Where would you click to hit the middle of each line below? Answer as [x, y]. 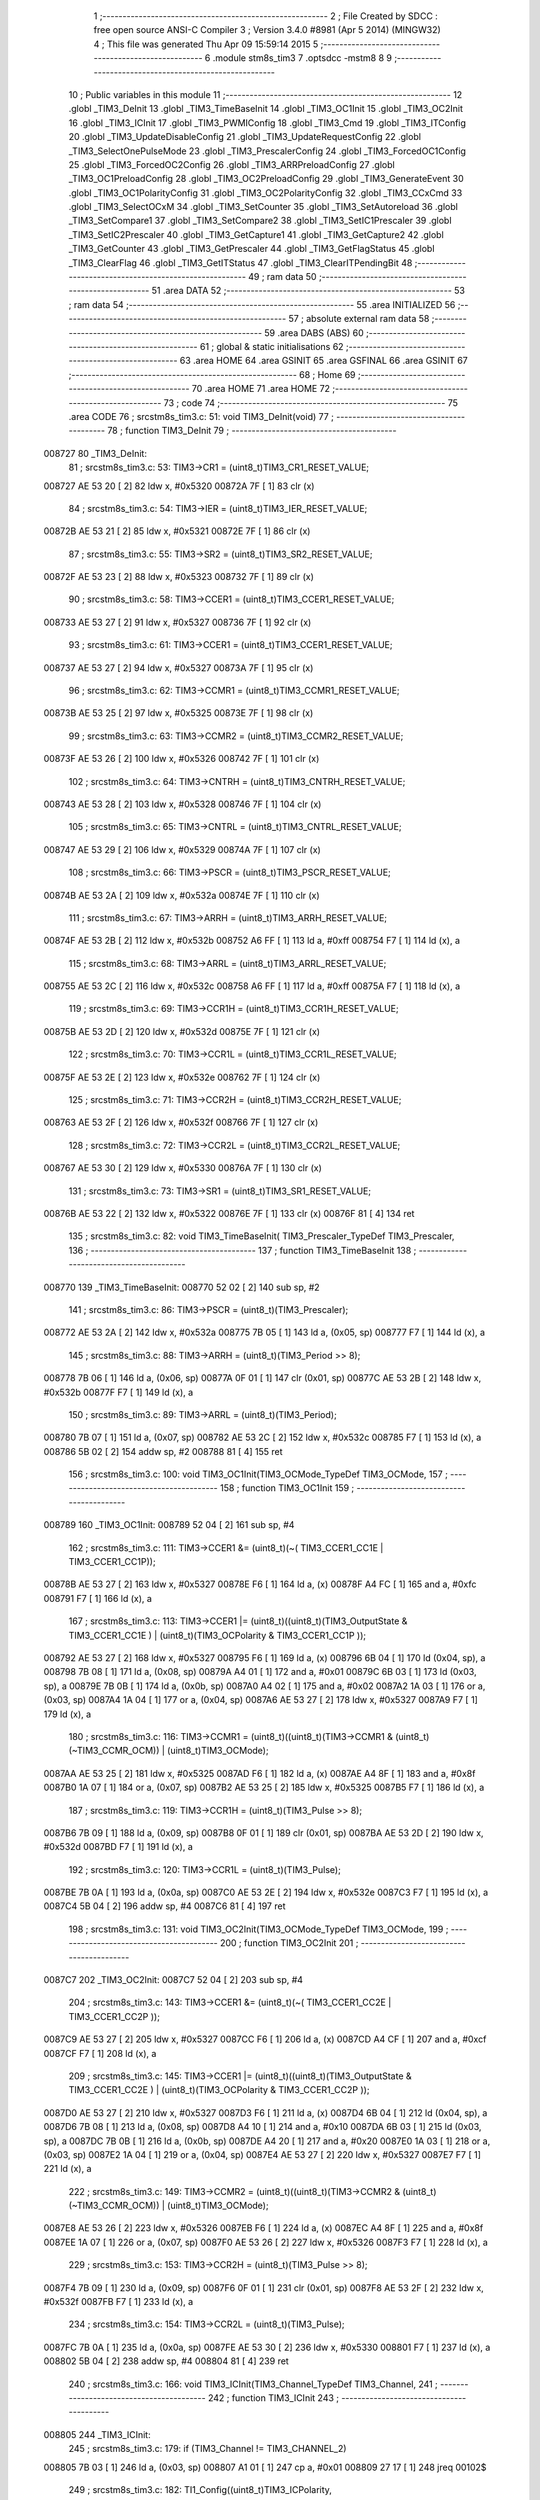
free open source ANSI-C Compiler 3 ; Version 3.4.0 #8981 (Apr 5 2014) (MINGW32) [267, 30]
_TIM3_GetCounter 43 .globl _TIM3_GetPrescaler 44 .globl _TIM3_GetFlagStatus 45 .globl [251, 249]
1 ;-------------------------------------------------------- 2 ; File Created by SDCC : [266, 16]
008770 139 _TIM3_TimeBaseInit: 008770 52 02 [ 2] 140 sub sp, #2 [181, 1287]
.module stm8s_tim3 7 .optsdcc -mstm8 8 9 [302, 58]
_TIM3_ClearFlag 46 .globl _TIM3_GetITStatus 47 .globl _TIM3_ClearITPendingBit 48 [240, 262]
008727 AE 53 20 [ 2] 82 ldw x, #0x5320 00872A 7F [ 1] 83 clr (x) [179, 486]
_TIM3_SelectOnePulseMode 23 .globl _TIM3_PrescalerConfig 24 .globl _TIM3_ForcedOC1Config [267, 151]
